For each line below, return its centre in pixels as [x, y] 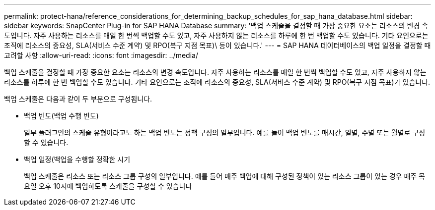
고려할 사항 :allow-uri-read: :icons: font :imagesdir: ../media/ [101, 55]
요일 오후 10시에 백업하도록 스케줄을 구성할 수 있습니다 [108, 186]
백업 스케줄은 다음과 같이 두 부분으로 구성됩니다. [78, 99]
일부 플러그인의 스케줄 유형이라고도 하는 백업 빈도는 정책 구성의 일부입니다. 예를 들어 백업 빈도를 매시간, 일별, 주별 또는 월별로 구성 [225, 132]
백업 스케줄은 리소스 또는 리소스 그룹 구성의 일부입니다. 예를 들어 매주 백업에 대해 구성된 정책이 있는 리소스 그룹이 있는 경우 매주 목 [224, 176]
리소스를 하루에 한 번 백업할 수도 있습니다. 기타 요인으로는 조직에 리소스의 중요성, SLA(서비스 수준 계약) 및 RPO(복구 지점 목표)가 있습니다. [217, 82]
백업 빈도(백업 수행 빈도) [61, 116]
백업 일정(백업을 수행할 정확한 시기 [77, 159]
